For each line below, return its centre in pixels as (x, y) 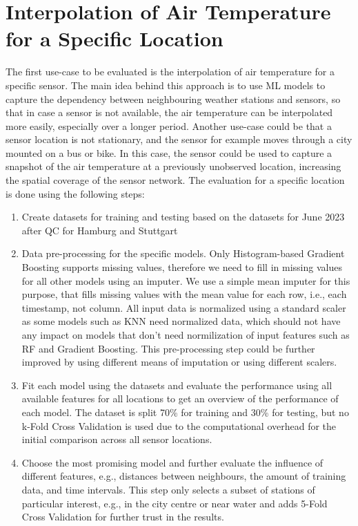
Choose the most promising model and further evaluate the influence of (172, 462)
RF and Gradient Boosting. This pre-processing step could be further (168, 348)
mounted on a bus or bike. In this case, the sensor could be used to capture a (169, 152)
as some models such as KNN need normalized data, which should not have (181, 321)
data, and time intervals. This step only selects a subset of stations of (168, 489)
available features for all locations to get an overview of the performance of (180, 398)
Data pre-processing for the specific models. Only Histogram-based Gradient (183, 253)
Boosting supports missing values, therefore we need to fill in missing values (182, 267)
